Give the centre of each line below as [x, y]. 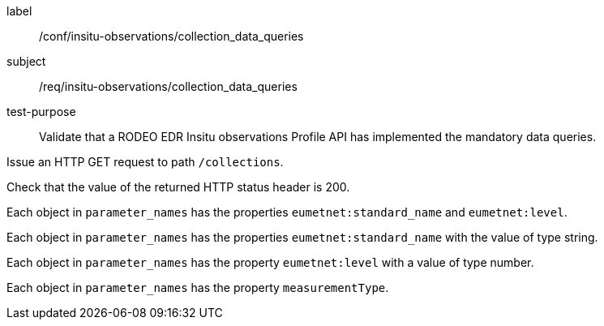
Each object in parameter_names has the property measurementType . [198, 287]
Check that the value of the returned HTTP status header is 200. [178, 187]
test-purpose [41, 112]
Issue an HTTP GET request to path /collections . [145, 162]
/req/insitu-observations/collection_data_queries [168, 86]
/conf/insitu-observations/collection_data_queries [171, 36]
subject [26, 61]
